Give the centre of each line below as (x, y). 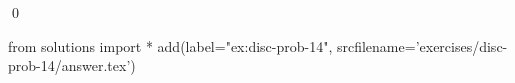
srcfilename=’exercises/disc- (422, 45)
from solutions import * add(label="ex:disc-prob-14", (170, 45)
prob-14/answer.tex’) (72, 65)
